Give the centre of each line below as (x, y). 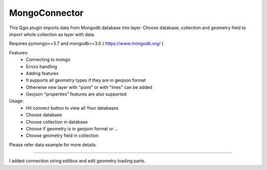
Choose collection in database (57, 122)
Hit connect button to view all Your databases (72, 108)
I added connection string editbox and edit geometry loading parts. (77, 161)
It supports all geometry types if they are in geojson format (86, 80)
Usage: (17, 101)
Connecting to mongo (48, 60)
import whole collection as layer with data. (52, 34)
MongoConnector (46, 13)
